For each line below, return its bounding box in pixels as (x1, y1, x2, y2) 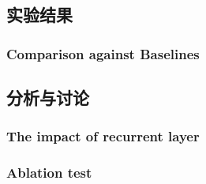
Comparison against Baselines (6, 43, 200, 63)
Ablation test (6, 163, 92, 182)
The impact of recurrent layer (6, 126, 200, 146)
